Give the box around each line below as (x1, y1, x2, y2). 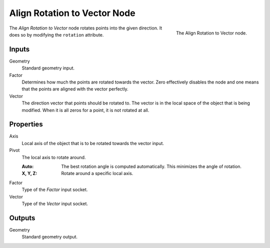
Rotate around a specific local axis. (61, 170, 133, 176)
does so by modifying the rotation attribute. (9, 31, 104, 37)
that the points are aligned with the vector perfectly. (21, 86, 128, 92)
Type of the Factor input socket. (21, 186, 88, 192)
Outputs (9, 213, 35, 222)
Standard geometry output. (21, 234, 77, 240)
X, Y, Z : (21, 170, 37, 176)
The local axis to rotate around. (21, 154, 86, 160)
